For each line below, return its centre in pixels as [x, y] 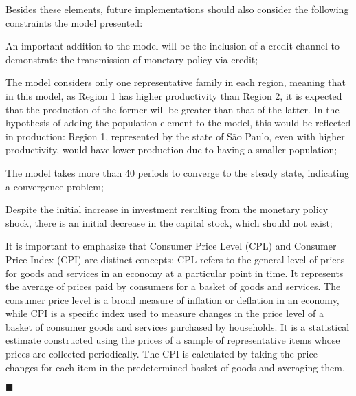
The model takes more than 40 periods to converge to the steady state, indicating [178, 172]
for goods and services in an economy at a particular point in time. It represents [175, 273]
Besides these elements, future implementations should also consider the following [177, 9]
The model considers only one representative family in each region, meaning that [176, 82]
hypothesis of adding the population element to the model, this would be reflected [178, 123]
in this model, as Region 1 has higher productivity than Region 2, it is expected [174, 95]
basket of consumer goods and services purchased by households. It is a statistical [178, 326]
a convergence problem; [55, 186]
